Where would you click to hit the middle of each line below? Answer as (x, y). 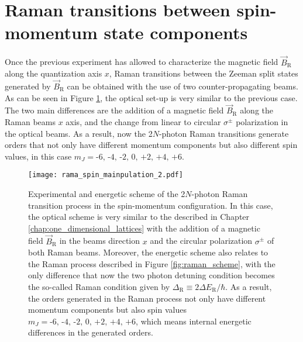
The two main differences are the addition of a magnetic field (114, 110)
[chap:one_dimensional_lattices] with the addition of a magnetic (144, 228)
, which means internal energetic (194, 321)
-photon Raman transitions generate (224, 133)
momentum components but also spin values (107, 310)
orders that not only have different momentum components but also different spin (151, 145)
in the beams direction (100, 241)
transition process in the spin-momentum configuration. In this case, (151, 205)
